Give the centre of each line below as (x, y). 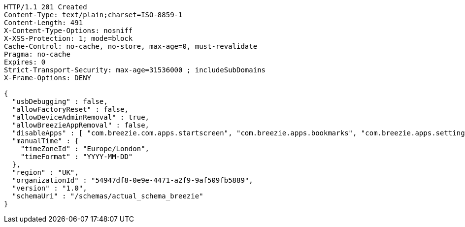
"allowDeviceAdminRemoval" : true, (81, 117)
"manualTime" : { (45, 141)
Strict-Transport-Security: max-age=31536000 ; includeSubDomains (135, 70)
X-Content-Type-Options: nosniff (68, 31)
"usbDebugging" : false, (60, 101)
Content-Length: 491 (44, 23)
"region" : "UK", (45, 172)
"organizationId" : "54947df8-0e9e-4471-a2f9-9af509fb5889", (133, 180)
